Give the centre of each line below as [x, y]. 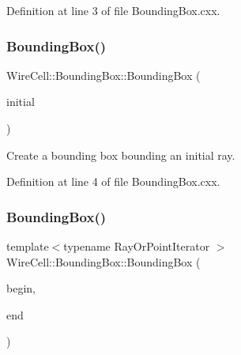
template [28, 246]
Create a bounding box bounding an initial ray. [121, 155]
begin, [21, 288]
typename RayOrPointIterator [137, 246]
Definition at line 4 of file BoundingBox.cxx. [113, 181]
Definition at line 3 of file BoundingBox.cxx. [113, 10]
